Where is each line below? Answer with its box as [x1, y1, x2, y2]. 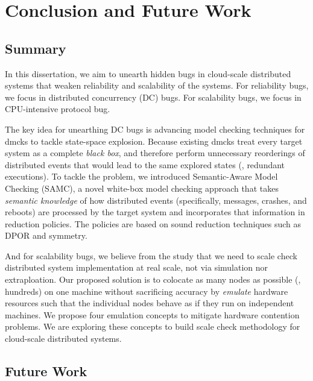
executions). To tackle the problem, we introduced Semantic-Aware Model [5, 170, 278, 183]
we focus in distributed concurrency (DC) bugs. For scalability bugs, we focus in [5, 90, 302, 103]
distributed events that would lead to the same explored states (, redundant [5, 158, 285, 171]
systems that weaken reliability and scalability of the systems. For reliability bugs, [5, 79, 309, 92]
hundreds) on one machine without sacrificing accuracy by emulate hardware [5, 285, 288, 297]
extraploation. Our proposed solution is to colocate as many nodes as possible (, [5, 273, 301, 286]
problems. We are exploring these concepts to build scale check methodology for [5, 320, 300, 333]
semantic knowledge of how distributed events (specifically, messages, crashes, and [5, 194, 307, 206]
